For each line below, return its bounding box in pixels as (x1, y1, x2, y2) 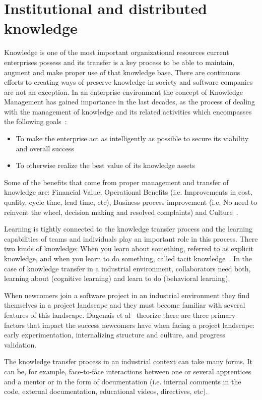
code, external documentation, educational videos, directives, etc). (4, 386, 208, 396)
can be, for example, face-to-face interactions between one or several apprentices (4, 366, 251, 376)
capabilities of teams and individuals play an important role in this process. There (4, 233, 258, 244)
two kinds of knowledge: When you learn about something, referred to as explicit (4, 243, 254, 254)
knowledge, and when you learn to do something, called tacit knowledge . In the (4, 253, 252, 263)
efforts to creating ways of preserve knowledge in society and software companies (4, 77, 253, 87)
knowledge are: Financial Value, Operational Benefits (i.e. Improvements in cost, (4, 187, 253, 197)
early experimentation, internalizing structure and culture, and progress (4, 329, 225, 340)
